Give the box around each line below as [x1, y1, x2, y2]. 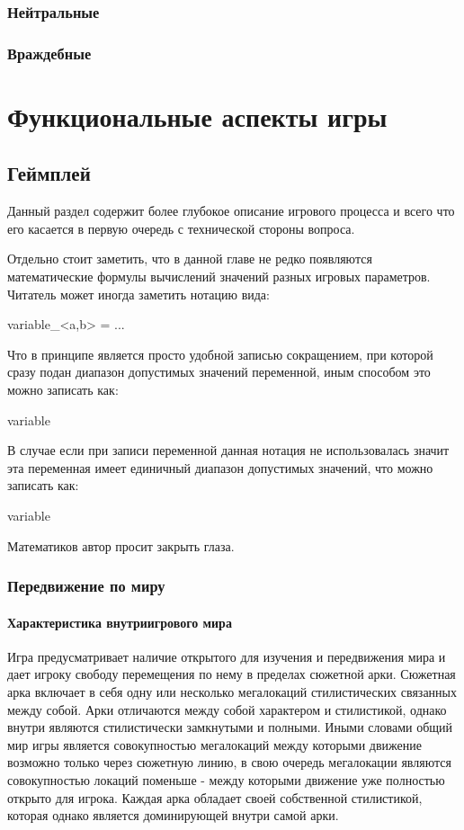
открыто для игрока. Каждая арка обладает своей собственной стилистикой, [7, 788, 423, 807]
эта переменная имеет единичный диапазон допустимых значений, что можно [7, 458, 433, 477]
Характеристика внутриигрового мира [7, 612, 232, 631]
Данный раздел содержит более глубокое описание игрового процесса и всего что [7, 201, 455, 220]
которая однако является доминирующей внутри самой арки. [7, 806, 339, 825]
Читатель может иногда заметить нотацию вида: [7, 284, 270, 303]
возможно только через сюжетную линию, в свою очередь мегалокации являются [7, 753, 451, 772]
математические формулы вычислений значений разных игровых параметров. [7, 267, 431, 286]
